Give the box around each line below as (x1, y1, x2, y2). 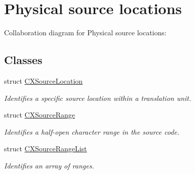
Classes (4, 52, 43, 68)
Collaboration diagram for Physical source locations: (4, 27, 167, 38)
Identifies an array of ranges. (4, 160, 94, 170)
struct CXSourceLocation (4, 75, 83, 86)
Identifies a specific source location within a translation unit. (4, 92, 191, 103)
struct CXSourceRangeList (4, 143, 87, 154)
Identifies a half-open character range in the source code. (4, 126, 180, 137)
